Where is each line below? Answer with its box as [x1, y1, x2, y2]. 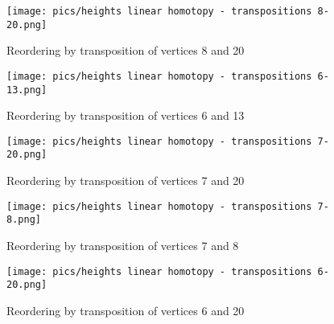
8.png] [6, 214, 41, 226]
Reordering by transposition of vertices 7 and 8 [6, 237, 239, 254]
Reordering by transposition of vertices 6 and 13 [6, 107, 245, 124]
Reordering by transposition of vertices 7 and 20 [6, 172, 245, 189]
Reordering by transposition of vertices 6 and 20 [6, 301, 245, 318]
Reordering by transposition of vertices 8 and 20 [6, 42, 245, 59]
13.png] [6, 84, 47, 96]
